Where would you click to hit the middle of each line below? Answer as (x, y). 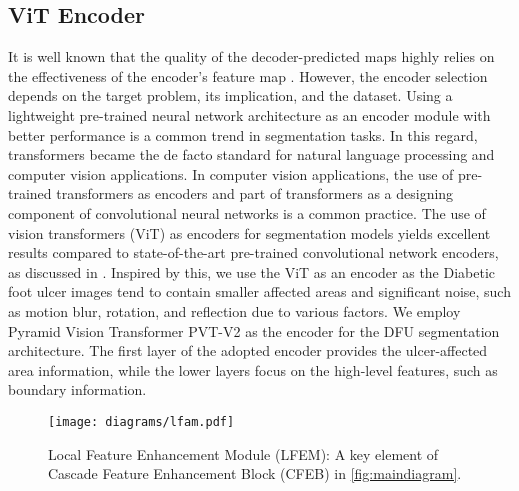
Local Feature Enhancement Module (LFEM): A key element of (243, 453)
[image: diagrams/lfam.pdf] (141, 421)
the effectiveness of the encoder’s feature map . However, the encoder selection (248, 75)
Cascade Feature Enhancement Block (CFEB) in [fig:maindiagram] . (255, 473)
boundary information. (77, 389)
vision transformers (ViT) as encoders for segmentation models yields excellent (249, 232)
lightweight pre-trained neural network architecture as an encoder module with (249, 114)
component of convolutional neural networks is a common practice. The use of (247, 212)
